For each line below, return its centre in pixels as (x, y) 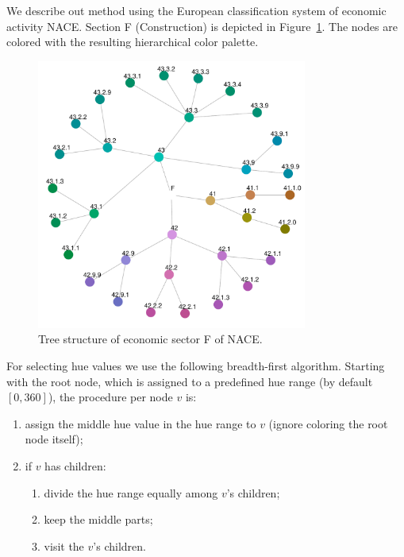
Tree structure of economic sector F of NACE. (150, 339)
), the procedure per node (110, 397)
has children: (75, 465)
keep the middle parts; (98, 519)
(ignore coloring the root (328, 423)
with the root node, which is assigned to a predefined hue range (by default (190, 381)
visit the (64, 545)
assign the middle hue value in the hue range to (140, 423)
